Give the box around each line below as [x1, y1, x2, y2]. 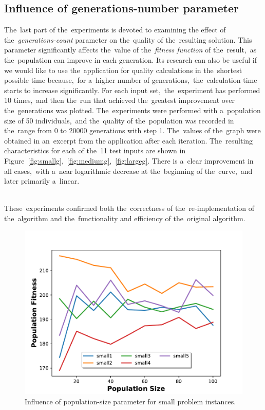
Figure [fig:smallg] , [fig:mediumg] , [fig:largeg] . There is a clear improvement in [4, 155, 254, 166]
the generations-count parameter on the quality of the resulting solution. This [4, 34, 252, 45]
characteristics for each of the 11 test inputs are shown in [4, 145, 186, 156]
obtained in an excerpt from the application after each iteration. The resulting [4, 135, 253, 146]
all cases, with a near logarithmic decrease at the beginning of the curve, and [4, 165, 253, 176]
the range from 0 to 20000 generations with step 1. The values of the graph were [4, 125, 261, 136]
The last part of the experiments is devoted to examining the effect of [4, 24, 226, 35]
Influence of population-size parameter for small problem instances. [25, 396, 236, 407]
